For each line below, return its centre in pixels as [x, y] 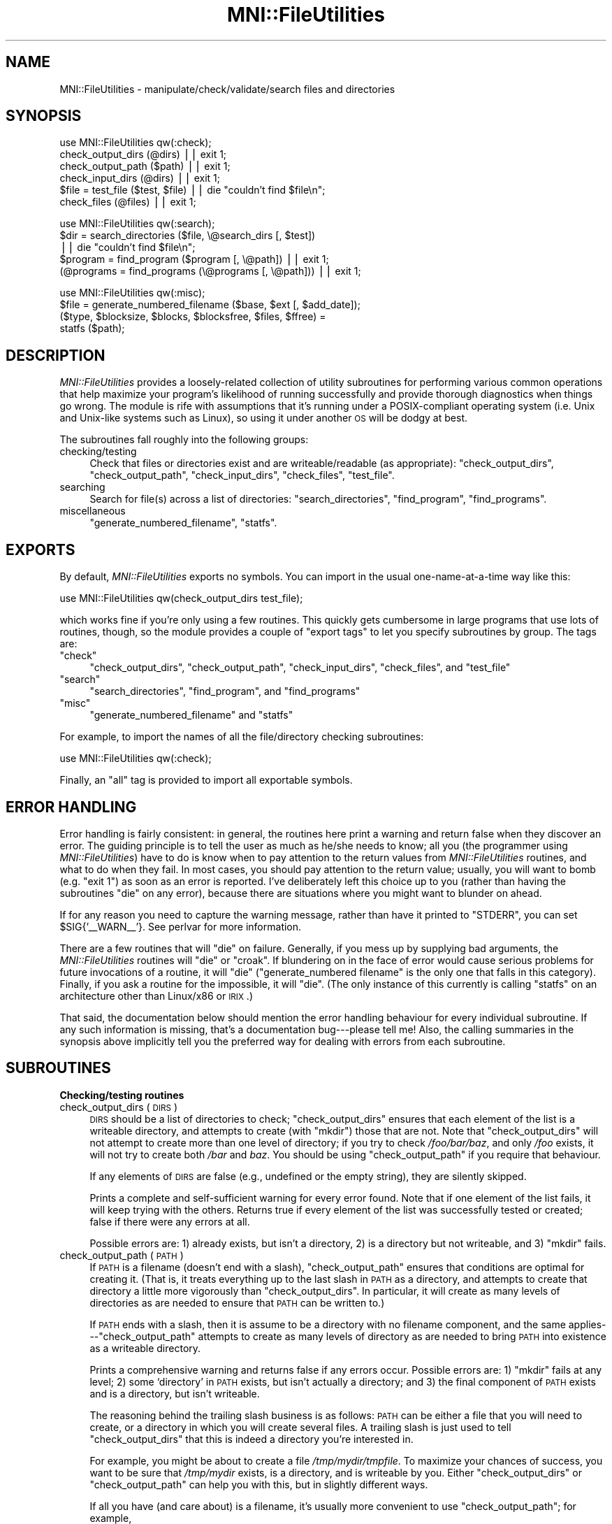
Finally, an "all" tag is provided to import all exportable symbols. [206, 780]
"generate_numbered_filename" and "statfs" [191, 715]
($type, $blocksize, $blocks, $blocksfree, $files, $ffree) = [193, 317]
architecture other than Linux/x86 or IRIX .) [156, 995]
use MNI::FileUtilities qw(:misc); [132, 293]
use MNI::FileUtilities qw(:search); [137, 224]
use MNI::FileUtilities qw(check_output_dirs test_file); [181, 598]
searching [82, 487]
